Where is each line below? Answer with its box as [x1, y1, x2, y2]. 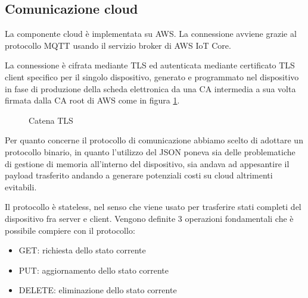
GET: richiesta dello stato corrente [18, 244, 146, 256]
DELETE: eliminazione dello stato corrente [18, 284, 177, 296]
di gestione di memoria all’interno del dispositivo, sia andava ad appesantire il [5, 157, 290, 170]
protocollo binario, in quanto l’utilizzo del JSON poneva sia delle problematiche [5, 145, 295, 158]
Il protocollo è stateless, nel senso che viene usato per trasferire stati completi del [5, 200, 301, 213]
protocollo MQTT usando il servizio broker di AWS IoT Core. [5, 39, 231, 51]
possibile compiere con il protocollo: [5, 224, 135, 236]
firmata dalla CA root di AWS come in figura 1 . [5, 94, 180, 106]
